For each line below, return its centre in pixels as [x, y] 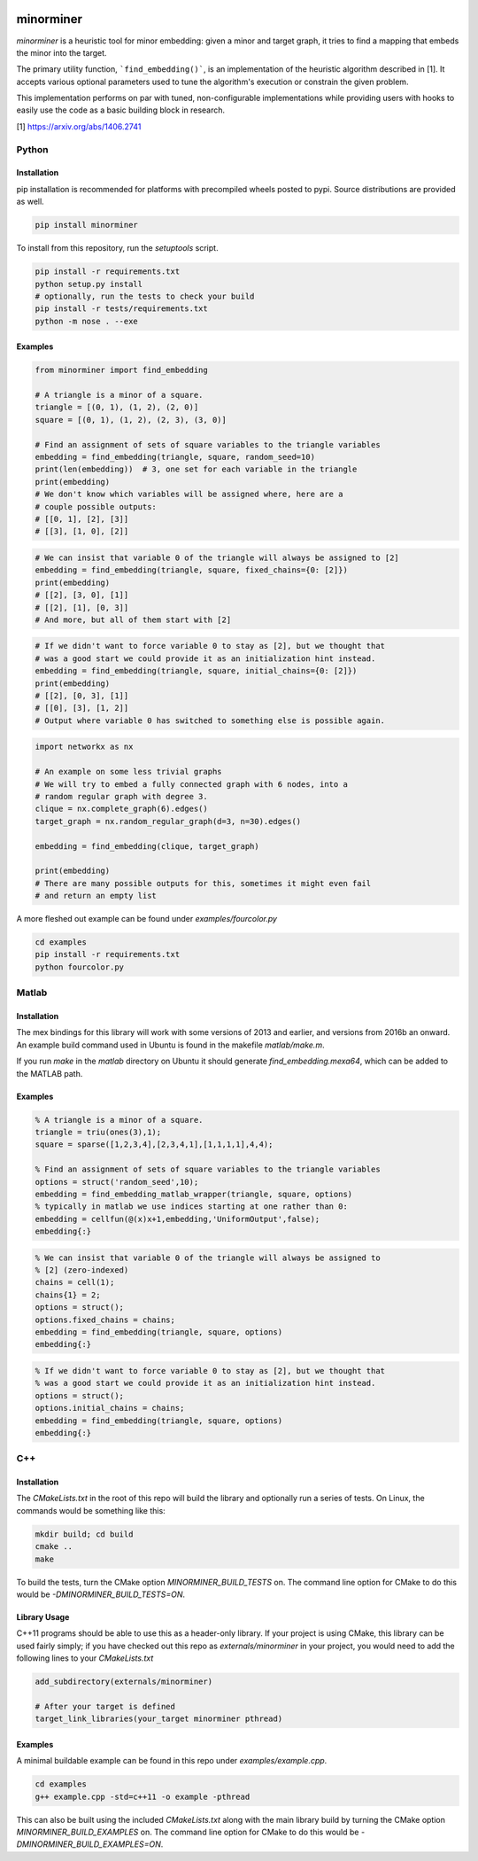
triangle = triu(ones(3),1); [98, 1132]
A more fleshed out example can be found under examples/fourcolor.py [147, 919]
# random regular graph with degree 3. [121, 796]
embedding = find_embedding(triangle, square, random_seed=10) [175, 457]
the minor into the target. [62, 52]
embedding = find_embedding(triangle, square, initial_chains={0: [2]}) [196, 671]
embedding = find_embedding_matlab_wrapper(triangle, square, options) [194, 1194]
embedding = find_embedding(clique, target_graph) [147, 846]
